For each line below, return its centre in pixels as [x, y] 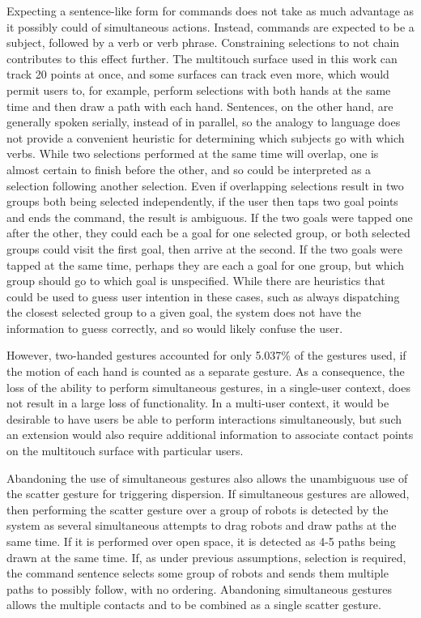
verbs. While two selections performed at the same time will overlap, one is [193, 153]
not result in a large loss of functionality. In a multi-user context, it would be [198, 403]
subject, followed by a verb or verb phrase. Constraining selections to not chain [203, 43]
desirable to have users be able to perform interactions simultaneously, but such [204, 418]
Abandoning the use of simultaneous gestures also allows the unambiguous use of [207, 477]
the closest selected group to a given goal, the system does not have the [184, 312]
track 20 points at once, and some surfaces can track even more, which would [198, 74]
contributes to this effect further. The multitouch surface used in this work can [202, 58]
